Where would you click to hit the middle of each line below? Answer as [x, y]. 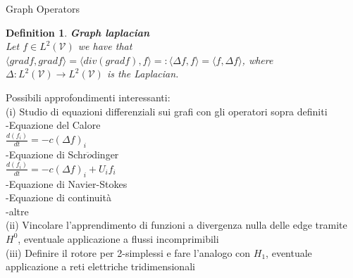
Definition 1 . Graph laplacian [78, 32]
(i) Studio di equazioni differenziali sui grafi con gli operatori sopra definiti [167, 111]
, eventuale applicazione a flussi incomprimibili [118, 238]
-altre [17, 211]
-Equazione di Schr [47, 154]
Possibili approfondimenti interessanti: [88, 97]
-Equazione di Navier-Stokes [67, 183]
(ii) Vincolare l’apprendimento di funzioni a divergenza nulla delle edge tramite [176, 225]
